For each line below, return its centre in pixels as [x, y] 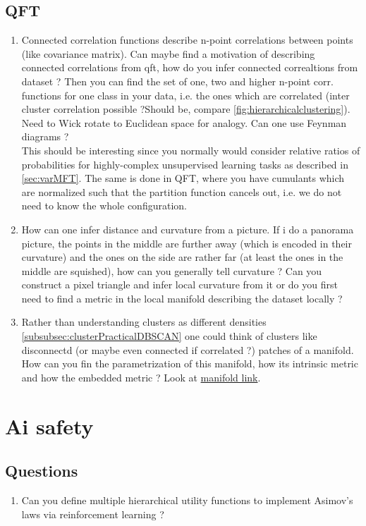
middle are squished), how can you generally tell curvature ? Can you [172, 270]
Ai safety [49, 426]
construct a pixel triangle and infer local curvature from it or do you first [179, 285]
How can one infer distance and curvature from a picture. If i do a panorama [188, 229]
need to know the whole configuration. [104, 206]
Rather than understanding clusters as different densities [144, 322]
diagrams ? [45, 136]
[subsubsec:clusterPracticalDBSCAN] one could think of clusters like [169, 336]
